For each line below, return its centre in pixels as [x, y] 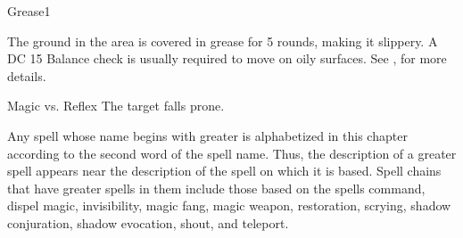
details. [27, 75]
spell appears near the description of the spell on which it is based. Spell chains [224, 171]
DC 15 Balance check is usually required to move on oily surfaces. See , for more [227, 58]
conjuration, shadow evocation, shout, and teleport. [148, 222]
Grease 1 [29, 11]
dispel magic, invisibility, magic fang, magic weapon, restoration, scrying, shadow [229, 205]
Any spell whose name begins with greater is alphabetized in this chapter [207, 135]
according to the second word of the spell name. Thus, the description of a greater [232, 153]
